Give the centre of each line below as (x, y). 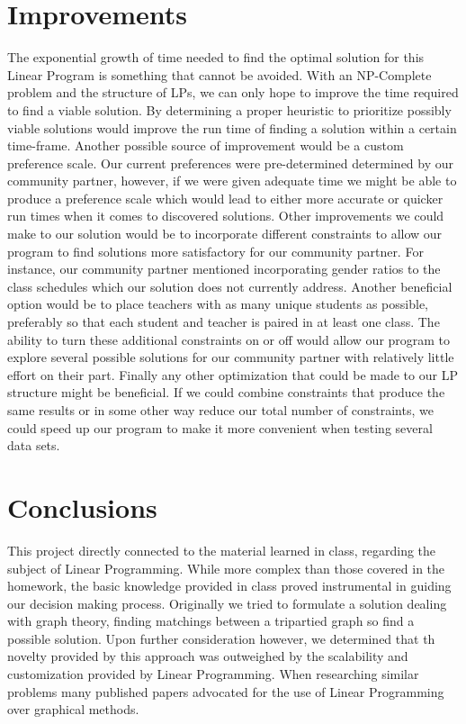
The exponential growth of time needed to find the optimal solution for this (216, 57)
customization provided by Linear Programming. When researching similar (213, 674)
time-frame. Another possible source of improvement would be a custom (206, 145)
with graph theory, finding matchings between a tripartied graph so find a (211, 621)
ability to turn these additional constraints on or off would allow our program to (229, 339)
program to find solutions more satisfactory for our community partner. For (215, 251)
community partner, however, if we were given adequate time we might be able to (232, 181)
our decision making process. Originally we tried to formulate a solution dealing (227, 603)
